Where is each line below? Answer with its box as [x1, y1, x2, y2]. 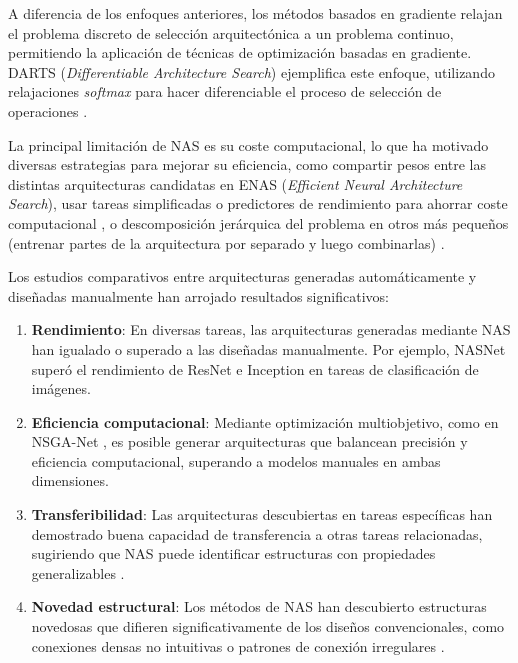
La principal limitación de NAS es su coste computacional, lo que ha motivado [8, 134, 489, 155]
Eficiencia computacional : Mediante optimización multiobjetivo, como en [31, 411, 499, 432]
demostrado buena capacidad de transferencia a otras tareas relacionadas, [31, 523, 483, 544]
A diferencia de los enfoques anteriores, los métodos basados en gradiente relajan [8, 3, 503, 23]
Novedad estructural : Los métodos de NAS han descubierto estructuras [31, 596, 487, 617]
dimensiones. [31, 470, 109, 491]
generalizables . [31, 562, 125, 583]
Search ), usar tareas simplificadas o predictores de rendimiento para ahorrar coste [8, 193, 508, 214]
